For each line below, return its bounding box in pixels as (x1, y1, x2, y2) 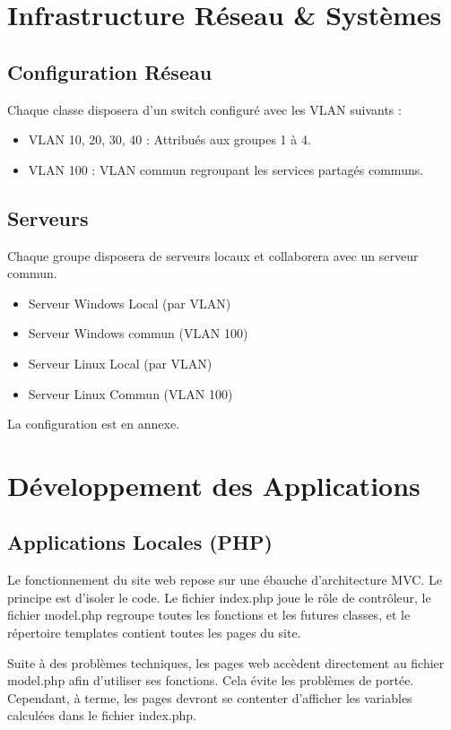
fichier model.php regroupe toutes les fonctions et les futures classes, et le (7, 605, 411, 624)
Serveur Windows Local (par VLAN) (28, 293, 231, 312)
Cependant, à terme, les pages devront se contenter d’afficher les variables (7, 688, 412, 707)
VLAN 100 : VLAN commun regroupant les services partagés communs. (28, 160, 424, 178)
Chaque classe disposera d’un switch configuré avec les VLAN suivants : (7, 100, 402, 118)
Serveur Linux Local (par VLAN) (28, 353, 212, 372)
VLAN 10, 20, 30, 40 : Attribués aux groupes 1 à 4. (28, 130, 311, 149)
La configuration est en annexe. (7, 414, 180, 433)
